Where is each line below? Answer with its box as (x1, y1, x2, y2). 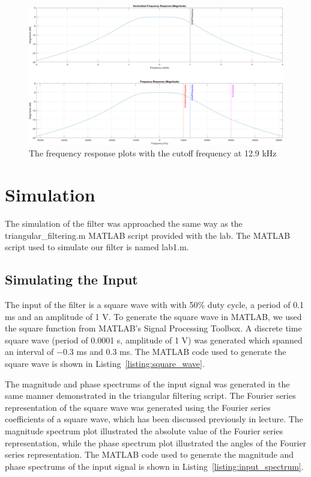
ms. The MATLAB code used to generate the (119, 345, 286, 358)
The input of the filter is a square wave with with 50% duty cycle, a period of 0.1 (5, 298, 304, 310)
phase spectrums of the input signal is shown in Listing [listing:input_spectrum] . (5, 460, 304, 472)
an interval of (5, 345, 54, 358)
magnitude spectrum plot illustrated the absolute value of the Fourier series (5, 424, 283, 437)
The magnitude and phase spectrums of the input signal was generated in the (5, 377, 290, 390)
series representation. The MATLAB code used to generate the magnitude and (5, 448, 294, 461)
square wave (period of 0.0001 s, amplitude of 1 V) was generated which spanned (5, 333, 303, 346)
